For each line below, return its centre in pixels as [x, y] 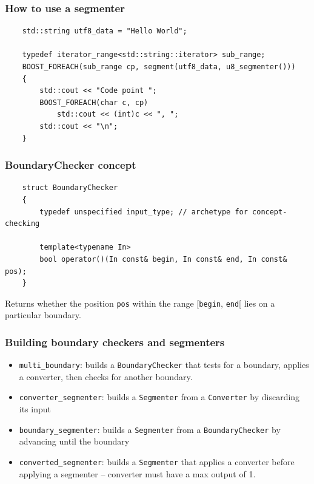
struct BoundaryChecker [70, 188]
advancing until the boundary [74, 441]
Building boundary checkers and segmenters [115, 342]
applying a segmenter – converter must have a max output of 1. [137, 473]
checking [22, 224]
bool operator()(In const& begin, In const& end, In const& [163, 259]
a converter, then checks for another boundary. [106, 376]
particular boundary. [43, 315]
